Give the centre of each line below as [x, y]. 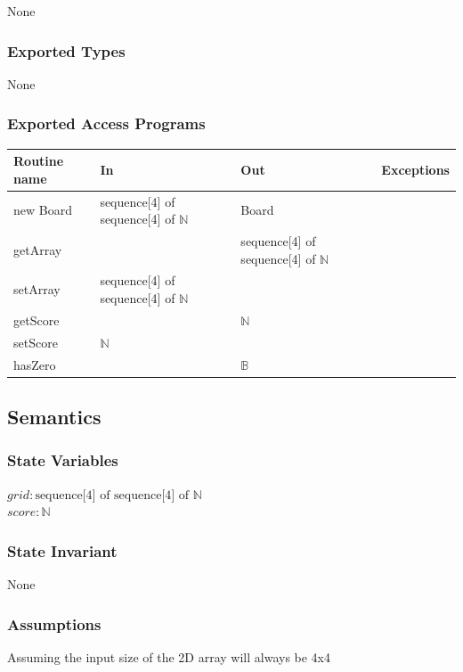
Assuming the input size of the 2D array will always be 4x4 [169, 656]
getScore [37, 320]
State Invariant [62, 550]
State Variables [63, 460]
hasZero [35, 364]
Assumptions [54, 623]
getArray [38, 249]
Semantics [54, 417]
